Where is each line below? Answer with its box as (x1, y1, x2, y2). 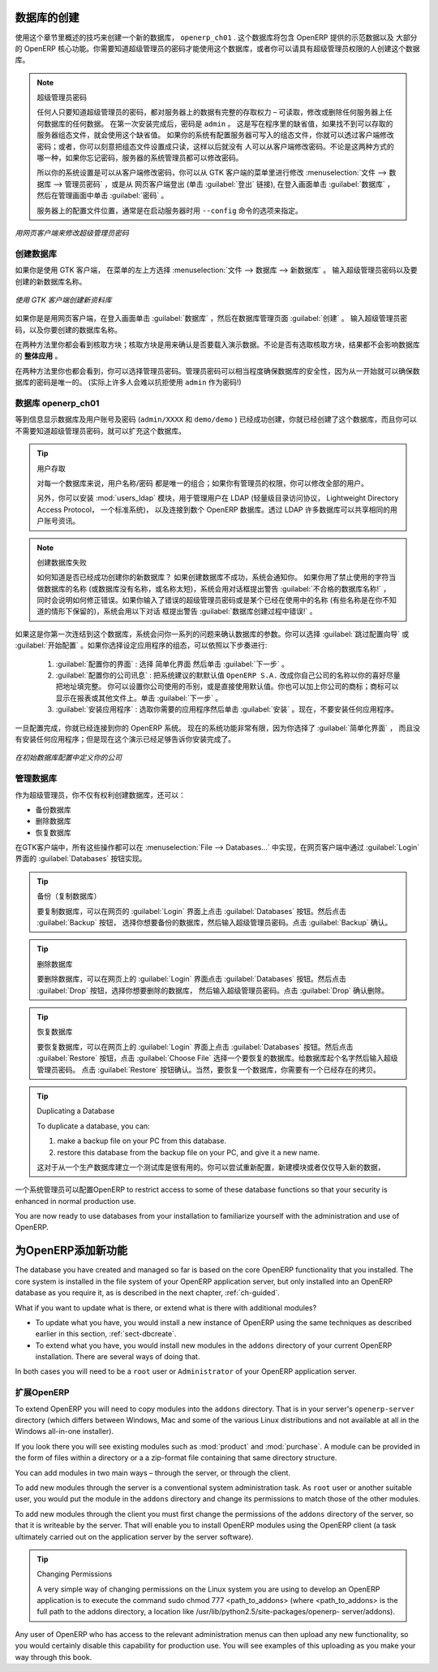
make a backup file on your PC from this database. (57, 1136, 227, 1146)
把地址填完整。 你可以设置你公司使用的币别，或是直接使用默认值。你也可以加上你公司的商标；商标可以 (55, 682, 399, 691)
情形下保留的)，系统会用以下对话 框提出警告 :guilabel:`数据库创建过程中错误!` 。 (50, 606, 317, 617)
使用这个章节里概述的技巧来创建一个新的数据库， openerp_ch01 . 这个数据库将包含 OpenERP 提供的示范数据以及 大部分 (15, 32, 418, 42)
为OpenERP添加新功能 (15, 1244, 128, 1258)
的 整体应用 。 (15, 351, 62, 361)
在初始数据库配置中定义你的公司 (15, 752, 122, 763)
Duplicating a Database (36, 1106, 115, 1116)
